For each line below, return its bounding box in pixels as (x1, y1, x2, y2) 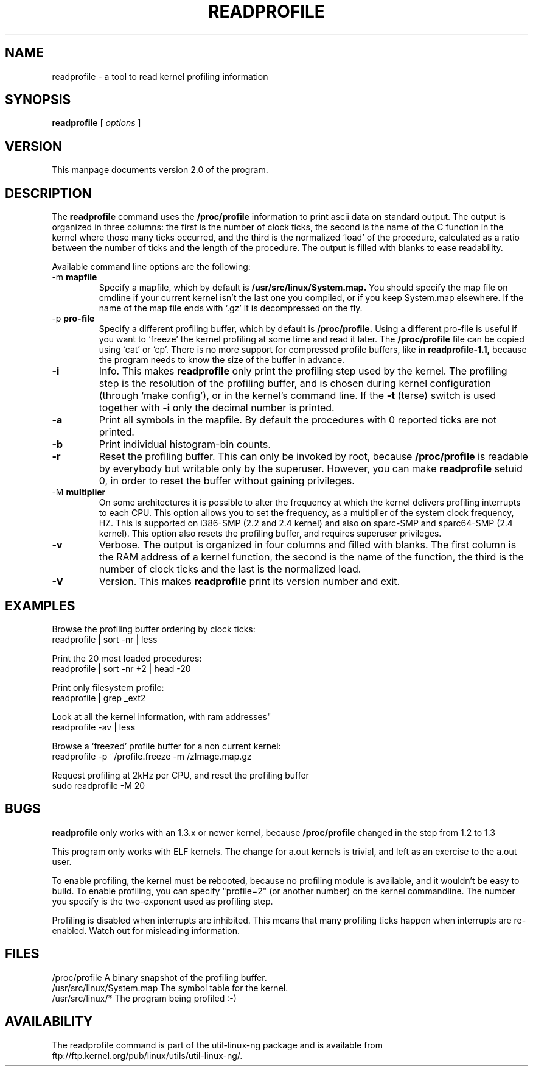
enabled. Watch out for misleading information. (52, 925, 240, 936)
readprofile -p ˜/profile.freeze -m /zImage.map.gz (52, 751, 252, 762)
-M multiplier (52, 487, 106, 498)
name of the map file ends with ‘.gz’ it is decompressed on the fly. (99, 303, 363, 314)
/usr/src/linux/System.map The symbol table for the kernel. (52, 982, 288, 993)
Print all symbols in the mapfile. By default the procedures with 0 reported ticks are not (99, 414, 496, 426)
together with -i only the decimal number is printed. (99, 401, 335, 414)
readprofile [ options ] (52, 118, 141, 129)
